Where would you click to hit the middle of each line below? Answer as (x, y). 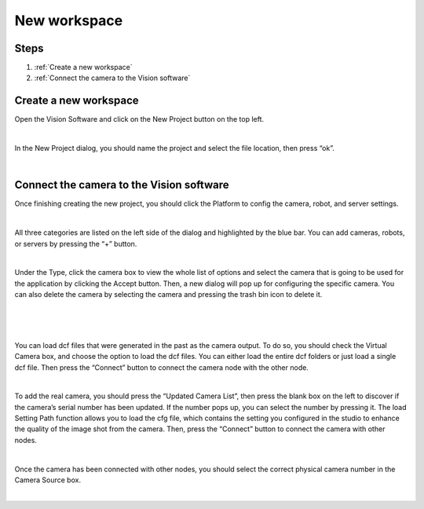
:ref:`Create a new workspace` (83, 68)
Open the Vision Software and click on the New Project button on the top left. (139, 119)
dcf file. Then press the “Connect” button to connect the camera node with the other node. (162, 367)
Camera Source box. (48, 480)
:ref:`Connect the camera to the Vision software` (112, 78)
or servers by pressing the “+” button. (76, 244)
